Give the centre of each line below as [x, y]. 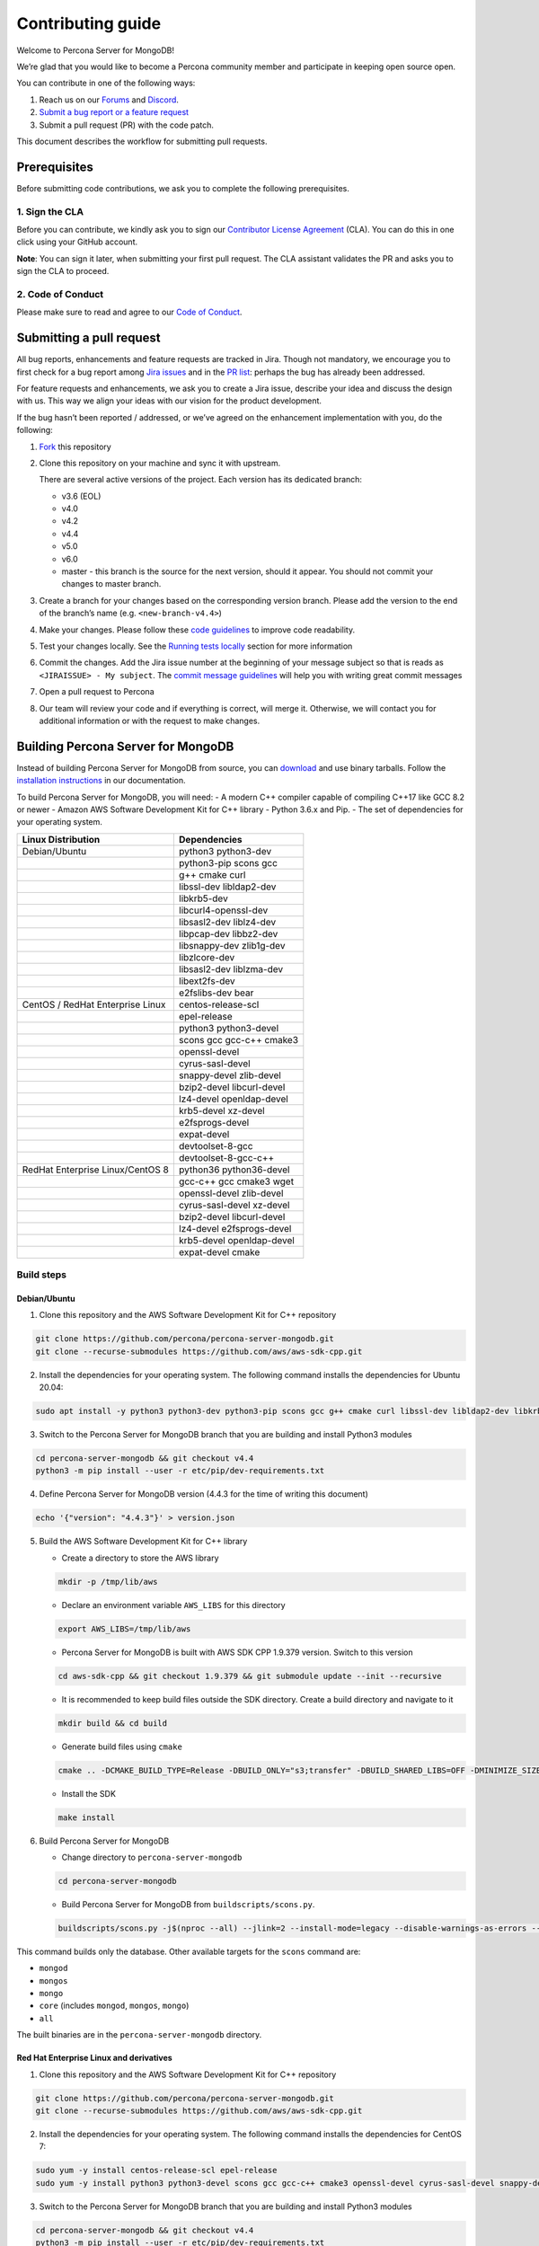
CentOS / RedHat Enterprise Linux [94, 1004]
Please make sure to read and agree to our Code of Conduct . [129, 312]
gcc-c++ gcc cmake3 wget [236, 1181]
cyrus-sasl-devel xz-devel [234, 1205]
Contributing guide [89, 23]
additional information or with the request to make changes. [150, 721]
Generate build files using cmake [122, 1746]
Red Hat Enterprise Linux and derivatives [94, 2058]
